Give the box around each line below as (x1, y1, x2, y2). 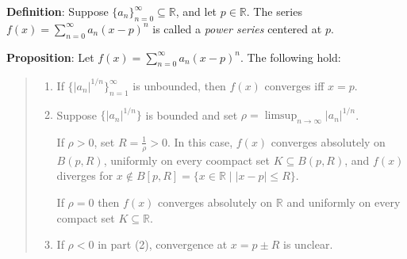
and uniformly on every (286, 194, 401, 210)
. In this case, (167, 133, 233, 150)
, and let (175, 3, 217, 19)
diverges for (56, 167, 113, 184)
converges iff (264, 77, 324, 93)
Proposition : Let (6, 48, 94, 65)
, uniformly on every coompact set (103, 151, 270, 168)
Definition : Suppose (6, 3, 109, 19)
